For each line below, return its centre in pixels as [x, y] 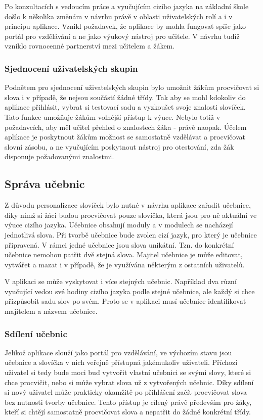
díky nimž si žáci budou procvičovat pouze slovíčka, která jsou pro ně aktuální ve [131, 215]
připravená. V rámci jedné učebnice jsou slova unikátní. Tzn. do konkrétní [119, 244]
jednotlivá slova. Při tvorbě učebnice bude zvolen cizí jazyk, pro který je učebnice [131, 234]
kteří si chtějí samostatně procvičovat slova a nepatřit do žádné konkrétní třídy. [128, 412]
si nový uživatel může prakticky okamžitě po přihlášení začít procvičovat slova [126, 392]
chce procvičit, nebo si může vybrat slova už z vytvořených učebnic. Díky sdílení [129, 382]
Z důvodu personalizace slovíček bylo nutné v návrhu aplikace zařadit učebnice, [128, 205]
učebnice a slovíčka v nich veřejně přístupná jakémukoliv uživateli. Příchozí [121, 362]
